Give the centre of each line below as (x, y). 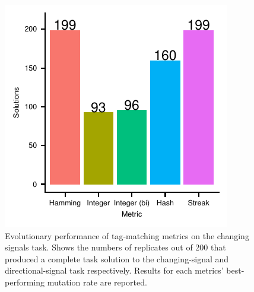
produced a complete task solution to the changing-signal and (117, 258)
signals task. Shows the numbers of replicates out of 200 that (115, 247)
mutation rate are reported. (97, 282)
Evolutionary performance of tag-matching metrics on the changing (127, 235)
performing (25, 282)
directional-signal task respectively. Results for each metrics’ (114, 270)
